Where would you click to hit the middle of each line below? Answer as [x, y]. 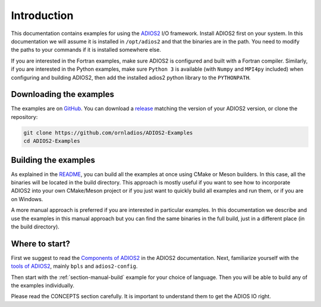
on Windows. [27, 199]
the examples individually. [43, 286]
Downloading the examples [62, 94]
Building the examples [53, 160]
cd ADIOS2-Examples [52, 141]
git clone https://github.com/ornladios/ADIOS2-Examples [108, 133]
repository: [24, 117]
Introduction [42, 15]
